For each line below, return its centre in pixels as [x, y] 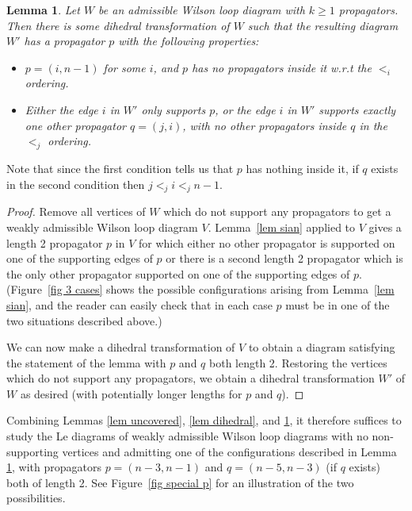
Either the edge [61, 109]
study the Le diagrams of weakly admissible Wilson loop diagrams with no [187, 436]
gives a [385, 227]
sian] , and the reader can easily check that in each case [139, 304]
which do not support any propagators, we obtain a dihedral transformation [191, 378]
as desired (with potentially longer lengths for [131, 393]
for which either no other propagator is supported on [267, 242]
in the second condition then [76, 184]
